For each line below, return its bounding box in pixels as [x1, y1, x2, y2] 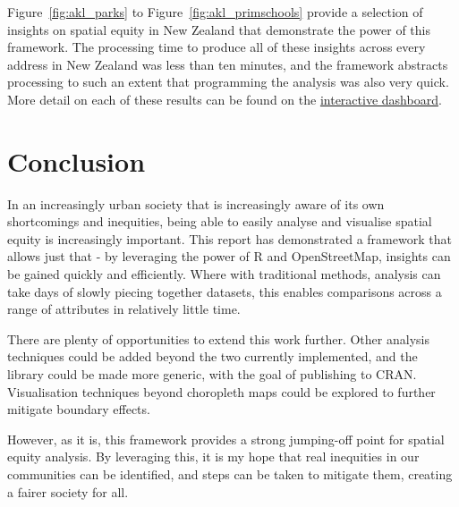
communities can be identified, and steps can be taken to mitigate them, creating [7, 465, 453, 483]
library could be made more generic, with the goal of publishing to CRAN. [7, 365, 417, 384]
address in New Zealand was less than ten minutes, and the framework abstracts [7, 55, 448, 73]
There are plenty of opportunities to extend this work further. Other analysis [7, 329, 429, 348]
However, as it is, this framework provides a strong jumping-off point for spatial [7, 429, 445, 448]
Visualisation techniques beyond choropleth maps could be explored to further [7, 382, 436, 401]
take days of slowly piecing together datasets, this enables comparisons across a [7, 282, 442, 300]
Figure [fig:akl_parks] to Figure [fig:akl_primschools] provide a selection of [7, 3, 423, 21]
